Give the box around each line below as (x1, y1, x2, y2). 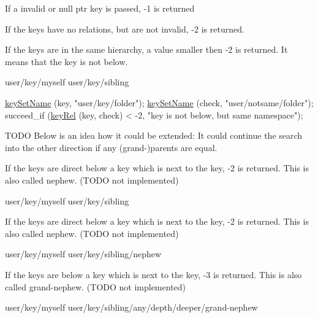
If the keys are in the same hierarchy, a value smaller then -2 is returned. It (5, 43, 288, 56)
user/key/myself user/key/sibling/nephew (5, 247, 162, 260)
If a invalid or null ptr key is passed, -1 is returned (5, 2, 195, 14)
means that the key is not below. (5, 55, 128, 68)
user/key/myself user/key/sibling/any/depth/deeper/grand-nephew (5, 301, 258, 314)
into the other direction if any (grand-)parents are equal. (5, 141, 218, 153)
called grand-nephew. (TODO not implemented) (5, 280, 186, 293)
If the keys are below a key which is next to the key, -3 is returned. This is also (5, 268, 302, 281)
